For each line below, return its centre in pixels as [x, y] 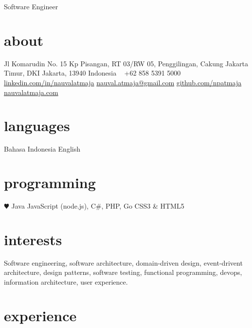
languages [37, 125]
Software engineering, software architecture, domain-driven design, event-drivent [123, 262]
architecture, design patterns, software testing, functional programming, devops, [123, 272]
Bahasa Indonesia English [42, 149]
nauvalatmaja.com [31, 92]
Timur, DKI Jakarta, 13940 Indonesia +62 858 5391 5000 [92, 73]
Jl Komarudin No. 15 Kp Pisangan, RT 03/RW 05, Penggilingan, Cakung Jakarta [126, 63]
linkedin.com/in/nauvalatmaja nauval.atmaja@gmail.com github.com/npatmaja [123, 82]
